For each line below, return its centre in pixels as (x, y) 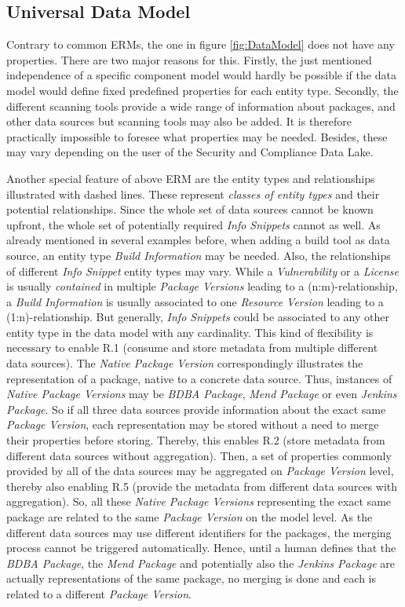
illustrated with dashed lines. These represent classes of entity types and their (193, 194)
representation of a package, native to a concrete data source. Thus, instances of (199, 378)
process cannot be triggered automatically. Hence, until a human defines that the (201, 548)
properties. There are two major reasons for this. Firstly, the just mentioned (189, 59)
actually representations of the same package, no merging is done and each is (192, 578)
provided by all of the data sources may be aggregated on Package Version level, (200, 471)
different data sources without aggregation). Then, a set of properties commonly (199, 455)
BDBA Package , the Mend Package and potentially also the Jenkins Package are (201, 563)
